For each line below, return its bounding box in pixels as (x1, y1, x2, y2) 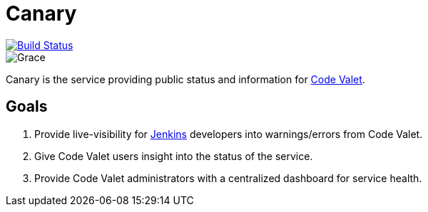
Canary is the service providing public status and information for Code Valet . (6, 73, 365, 85)
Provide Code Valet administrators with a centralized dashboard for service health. (34, 171, 422, 184)
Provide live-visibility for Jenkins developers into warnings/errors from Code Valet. (34, 127, 423, 140)
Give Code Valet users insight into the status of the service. (34, 149, 313, 162)
